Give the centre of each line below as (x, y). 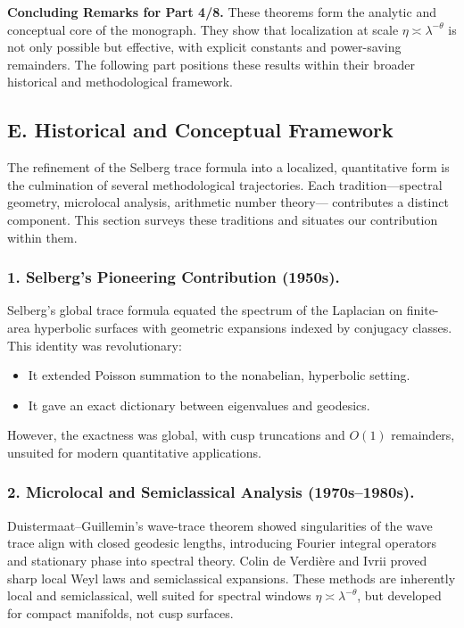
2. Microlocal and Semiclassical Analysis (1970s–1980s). (211, 492)
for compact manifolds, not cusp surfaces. (120, 612)
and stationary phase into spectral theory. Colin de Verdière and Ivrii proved (217, 560)
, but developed (399, 595)
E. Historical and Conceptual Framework (200, 130)
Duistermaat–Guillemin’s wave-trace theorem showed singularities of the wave (220, 525)
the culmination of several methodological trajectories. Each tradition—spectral (225, 184)
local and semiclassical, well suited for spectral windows (159, 595)
